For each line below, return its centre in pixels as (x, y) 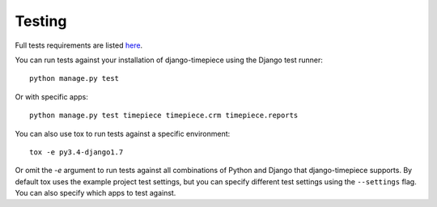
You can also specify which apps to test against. (95, 193)
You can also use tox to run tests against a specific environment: (123, 133)
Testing (41, 21)
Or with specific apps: (52, 96)
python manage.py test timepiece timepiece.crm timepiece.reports (164, 116)
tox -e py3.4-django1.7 (76, 152)
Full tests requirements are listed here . (79, 45)
